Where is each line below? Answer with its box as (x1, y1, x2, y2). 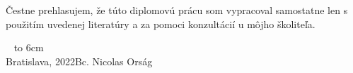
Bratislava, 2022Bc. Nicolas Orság (6, 53, 153, 68)
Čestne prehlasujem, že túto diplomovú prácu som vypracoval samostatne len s (6, 3, 348, 18)
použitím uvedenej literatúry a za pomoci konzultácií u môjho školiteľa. (6, 16, 316, 31)
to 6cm (13, 40, 44, 55)
